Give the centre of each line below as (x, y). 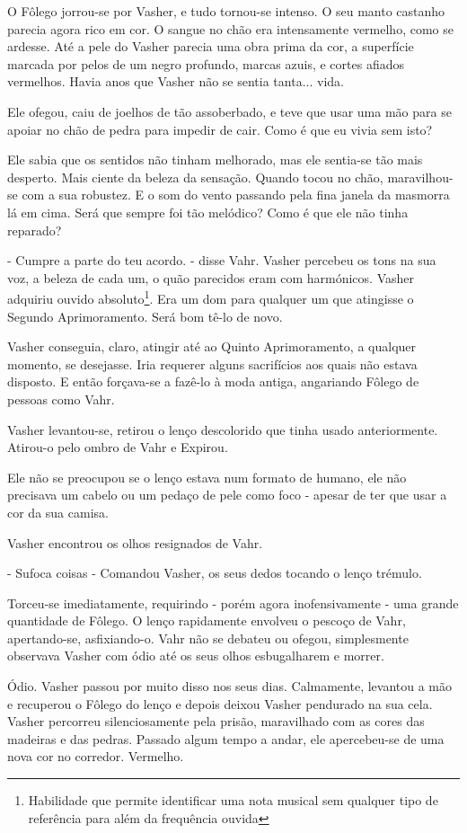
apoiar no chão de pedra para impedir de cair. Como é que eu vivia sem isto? (220, 129)
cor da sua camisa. (58, 512)
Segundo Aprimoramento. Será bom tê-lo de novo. (145, 316)
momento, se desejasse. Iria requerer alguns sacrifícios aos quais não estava (212, 363)
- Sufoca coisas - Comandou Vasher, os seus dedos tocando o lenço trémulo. (215, 573)
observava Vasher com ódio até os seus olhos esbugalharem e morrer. (196, 656)
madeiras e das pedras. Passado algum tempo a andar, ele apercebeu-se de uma (226, 738)
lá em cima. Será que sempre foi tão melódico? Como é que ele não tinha (208, 212)
